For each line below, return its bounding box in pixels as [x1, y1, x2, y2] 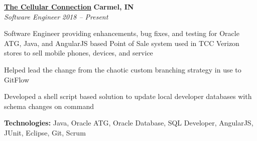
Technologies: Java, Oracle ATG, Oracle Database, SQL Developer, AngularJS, [4, 117, 253, 128]
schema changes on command [4, 100, 94, 111]
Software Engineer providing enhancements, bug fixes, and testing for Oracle [4, 28, 239, 38]
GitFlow [4, 74, 30, 84]
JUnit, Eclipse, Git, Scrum [4, 127, 86, 137]
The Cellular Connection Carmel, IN [4, 1, 134, 11]
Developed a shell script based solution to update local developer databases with [4, 91, 252, 101]
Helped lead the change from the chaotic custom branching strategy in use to [4, 64, 241, 74]
